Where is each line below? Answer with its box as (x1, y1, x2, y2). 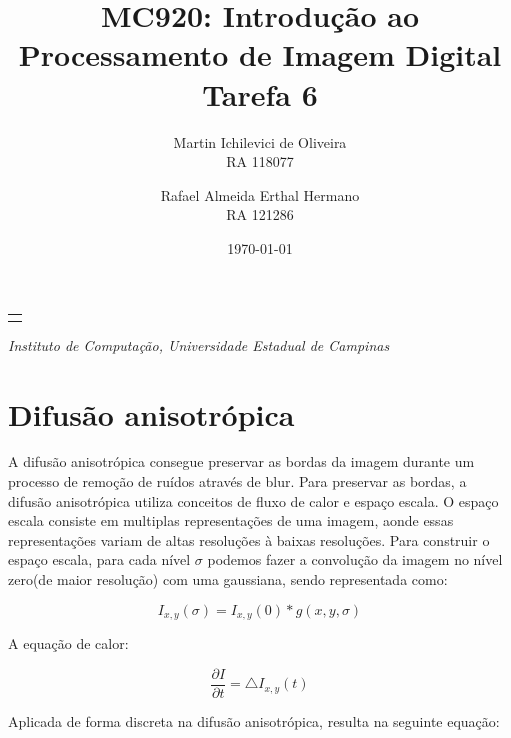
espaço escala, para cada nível (8, 549, 191, 570)
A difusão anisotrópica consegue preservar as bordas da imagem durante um (8, 451, 475, 472)
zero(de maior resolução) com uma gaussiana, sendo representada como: (8, 569, 448, 589)
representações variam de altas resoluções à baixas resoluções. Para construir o (8, 529, 490, 550)
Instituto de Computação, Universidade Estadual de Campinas (8, 334, 390, 355)
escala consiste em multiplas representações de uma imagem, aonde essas (8, 510, 454, 531)
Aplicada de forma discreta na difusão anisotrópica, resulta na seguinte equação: (8, 710, 500, 731)
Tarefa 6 (202, 73, 318, 114)
